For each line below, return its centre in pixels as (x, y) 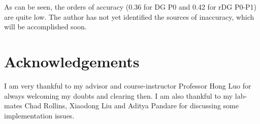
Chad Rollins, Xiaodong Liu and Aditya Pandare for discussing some (132, 106)
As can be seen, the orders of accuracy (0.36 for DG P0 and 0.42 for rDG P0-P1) (131, 7)
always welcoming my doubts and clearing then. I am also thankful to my (119, 95)
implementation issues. (39, 115)
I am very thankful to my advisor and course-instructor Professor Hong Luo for (128, 85)
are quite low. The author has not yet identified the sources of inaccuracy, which (129, 16)
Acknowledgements (72, 61)
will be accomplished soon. (45, 27)
